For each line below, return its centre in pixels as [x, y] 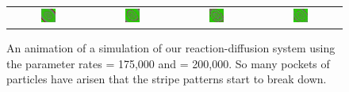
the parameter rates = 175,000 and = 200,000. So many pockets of [168, 63]
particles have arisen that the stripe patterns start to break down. [167, 79]
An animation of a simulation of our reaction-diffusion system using [171, 47]
